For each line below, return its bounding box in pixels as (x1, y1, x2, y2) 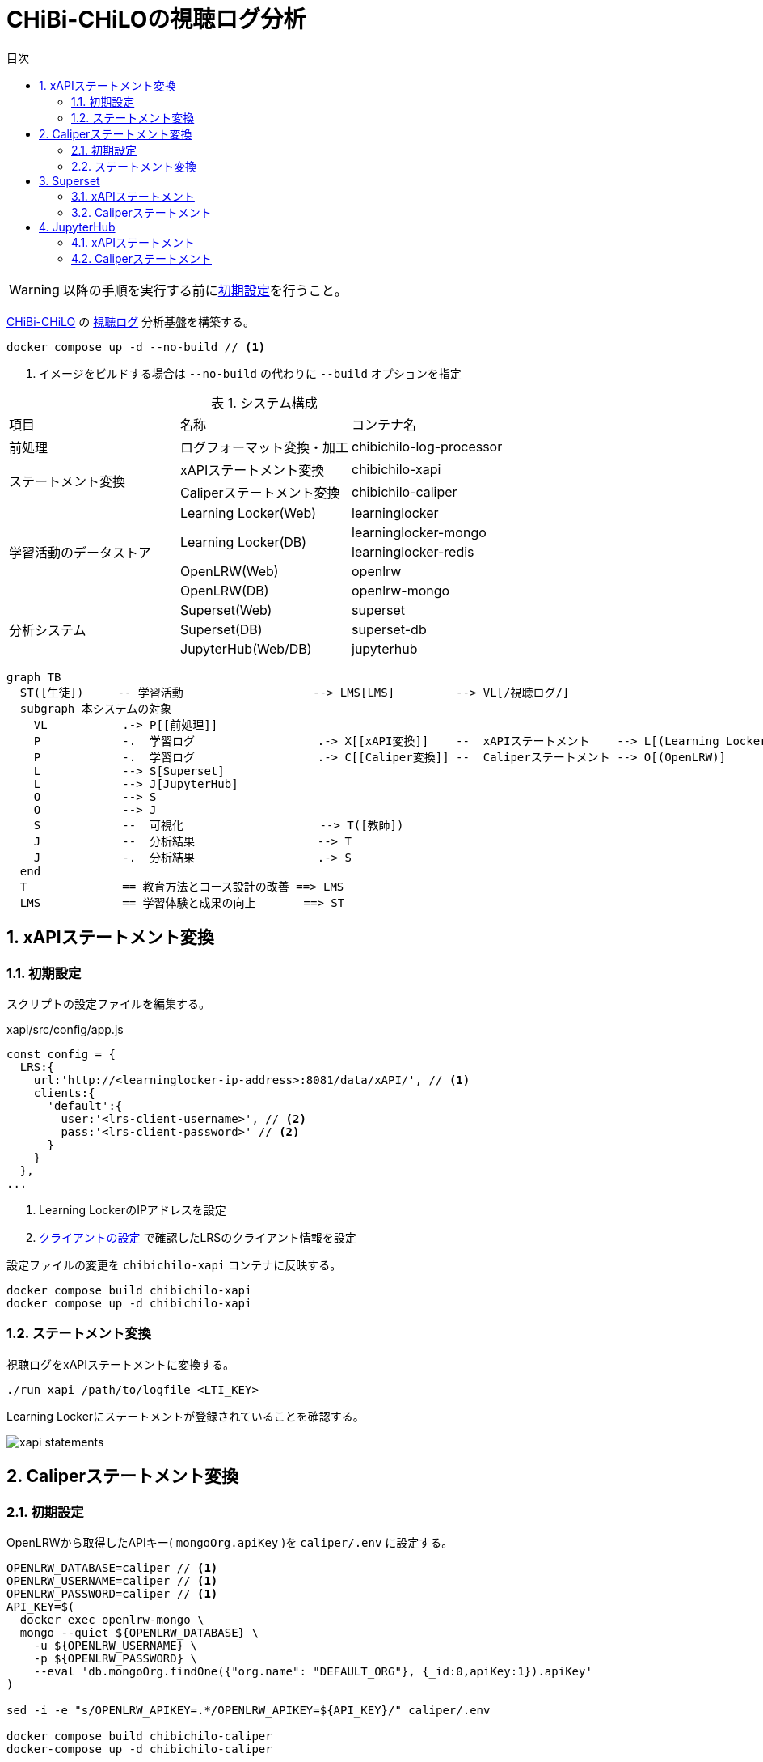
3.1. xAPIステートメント (71, 188, 195, 203)
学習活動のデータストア (9, 544, 152, 561)
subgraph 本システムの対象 (19, 701, 172, 715)
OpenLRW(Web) (180, 562, 279, 579)
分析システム (9, 621, 86, 638)
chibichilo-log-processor (352, 438, 503, 455)
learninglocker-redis (352, 543, 474, 560)
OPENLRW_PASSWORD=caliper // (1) (6, 1586, 218, 1600)
